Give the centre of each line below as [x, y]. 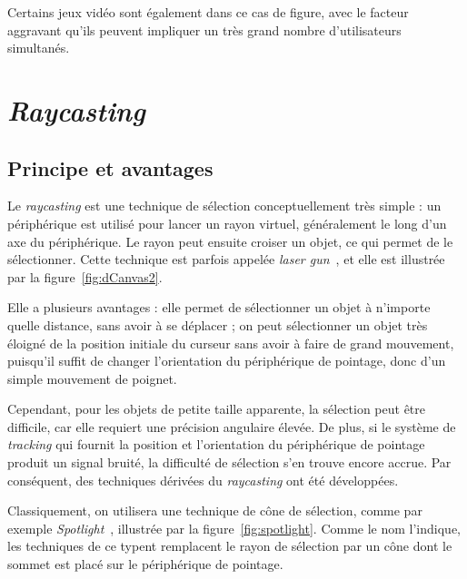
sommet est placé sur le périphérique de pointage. [145, 564]
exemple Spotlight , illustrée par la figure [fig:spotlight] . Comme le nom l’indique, [234, 528]
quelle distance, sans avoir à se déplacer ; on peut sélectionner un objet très [218, 324]
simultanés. [39, 48]
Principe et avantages [110, 167]
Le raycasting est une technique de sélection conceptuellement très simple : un [224, 206]
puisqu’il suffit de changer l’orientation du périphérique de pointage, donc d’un [227, 361]
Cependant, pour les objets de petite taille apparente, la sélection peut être [217, 409]
